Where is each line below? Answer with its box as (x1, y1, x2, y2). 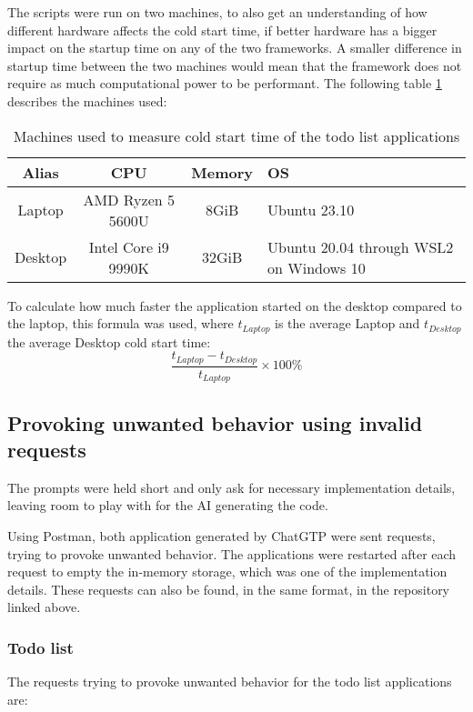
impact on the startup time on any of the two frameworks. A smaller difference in (7, 38, 462, 57)
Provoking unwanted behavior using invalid (7, 408, 423, 436)
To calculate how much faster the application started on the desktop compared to (7, 296, 462, 315)
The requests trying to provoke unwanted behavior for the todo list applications (7, 672, 452, 691)
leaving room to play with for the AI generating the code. (7, 496, 328, 515)
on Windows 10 (267, 256, 366, 278)
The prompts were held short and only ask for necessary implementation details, (7, 477, 456, 496)
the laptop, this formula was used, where (7, 314, 234, 333)
